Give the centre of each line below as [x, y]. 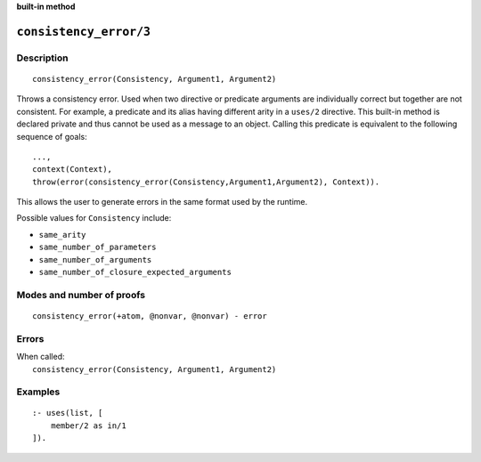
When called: [41, 357]
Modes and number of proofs [81, 295]
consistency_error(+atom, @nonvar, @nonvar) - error [150, 316]
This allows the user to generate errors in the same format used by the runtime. [162, 202]
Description [42, 58]
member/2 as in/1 [88, 426]
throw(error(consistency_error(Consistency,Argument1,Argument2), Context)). [206, 182]
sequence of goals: [52, 136]
